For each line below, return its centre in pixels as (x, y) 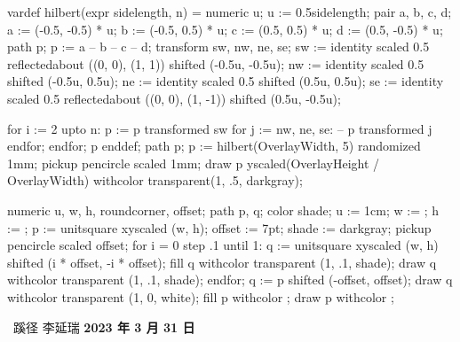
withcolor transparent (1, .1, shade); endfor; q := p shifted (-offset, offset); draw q (230, 280)
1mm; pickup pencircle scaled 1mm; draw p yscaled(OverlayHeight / (194, 163)
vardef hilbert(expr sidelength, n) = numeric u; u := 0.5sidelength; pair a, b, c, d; (230, 12)
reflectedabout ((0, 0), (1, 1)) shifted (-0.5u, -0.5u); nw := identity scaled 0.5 (216, 63)
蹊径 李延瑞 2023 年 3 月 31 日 (104, 326)
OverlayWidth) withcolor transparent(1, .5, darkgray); (155, 180)
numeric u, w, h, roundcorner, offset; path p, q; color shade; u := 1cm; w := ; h (223, 210)
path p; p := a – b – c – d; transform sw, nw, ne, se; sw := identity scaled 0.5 (218, 47)
